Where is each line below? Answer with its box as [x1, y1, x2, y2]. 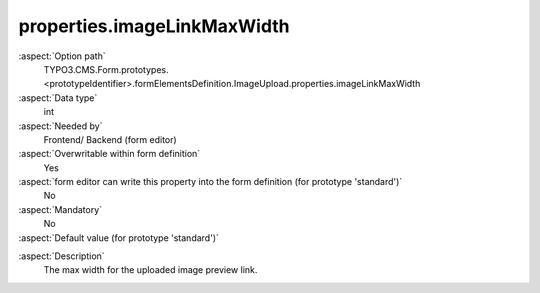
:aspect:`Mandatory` [18, 203, 103, 215]
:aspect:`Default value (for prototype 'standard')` [18, 231, 220, 244]
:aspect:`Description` [18, 250, 105, 262]
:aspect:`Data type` [18, 91, 98, 104]
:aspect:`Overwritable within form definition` [18, 148, 201, 160]
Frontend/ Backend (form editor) [43, 133, 177, 145]
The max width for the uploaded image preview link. [43, 264, 258, 276]
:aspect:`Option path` [18, 50, 106, 62]
